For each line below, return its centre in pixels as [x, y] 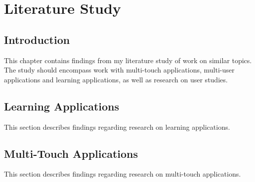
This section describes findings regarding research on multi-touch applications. [123, 174]
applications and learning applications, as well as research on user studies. [116, 79]
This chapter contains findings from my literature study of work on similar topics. [128, 60]
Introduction [37, 39]
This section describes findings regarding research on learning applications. [117, 127]
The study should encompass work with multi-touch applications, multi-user [119, 70]
